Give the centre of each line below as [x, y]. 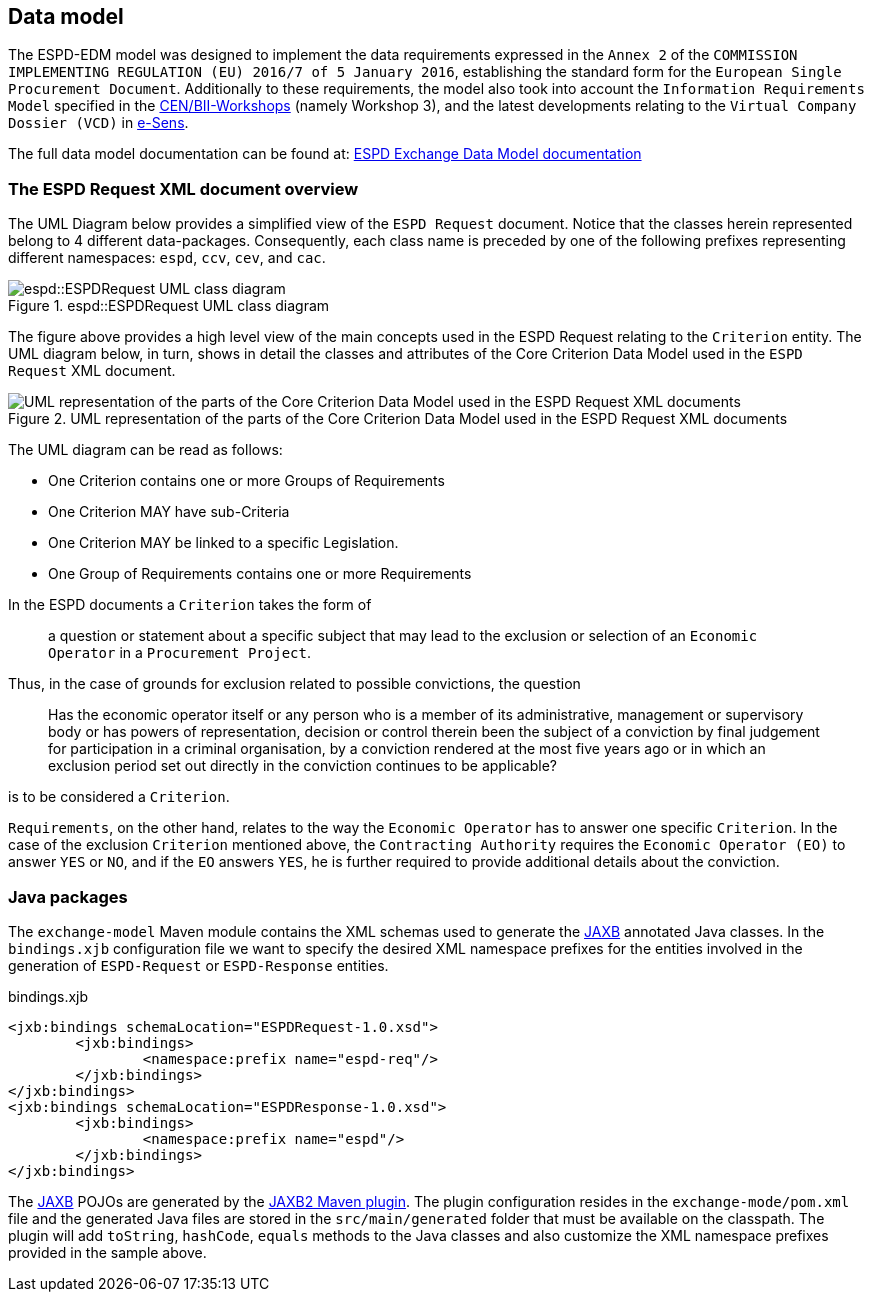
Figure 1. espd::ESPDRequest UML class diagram [169, 306]
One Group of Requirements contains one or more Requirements [260, 574]
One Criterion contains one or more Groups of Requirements [246, 481]
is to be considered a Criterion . [119, 797]
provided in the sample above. [107, 1252]
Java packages [68, 896]
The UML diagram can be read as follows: [145, 450]
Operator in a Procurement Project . [179, 653]
